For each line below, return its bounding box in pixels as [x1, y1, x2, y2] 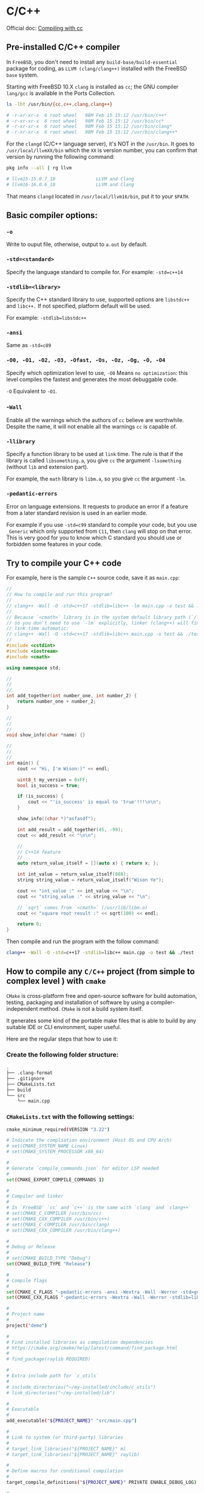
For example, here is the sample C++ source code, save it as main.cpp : [6, 574, 180, 581]
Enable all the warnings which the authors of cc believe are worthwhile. [6, 416, 184, 424]
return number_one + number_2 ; [17, 698, 97, 704]
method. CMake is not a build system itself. [39, 1005, 143, 1012]
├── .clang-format [6, 1070, 53, 1076]
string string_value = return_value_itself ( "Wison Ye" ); [17, 877, 165, 884]
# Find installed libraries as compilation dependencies [6, 1339, 154, 1345]
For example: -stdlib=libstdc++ [6, 314, 87, 321]
